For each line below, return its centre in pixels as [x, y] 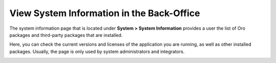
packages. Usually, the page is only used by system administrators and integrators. [97, 51]
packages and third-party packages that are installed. [66, 35]
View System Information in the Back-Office [105, 13]
